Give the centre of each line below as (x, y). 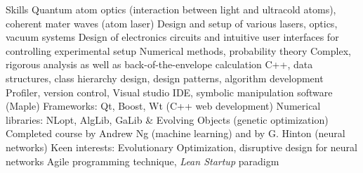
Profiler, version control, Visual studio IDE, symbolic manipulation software (169, 92)
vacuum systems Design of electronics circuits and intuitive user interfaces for (172, 37)
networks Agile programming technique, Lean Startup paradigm (143, 161)
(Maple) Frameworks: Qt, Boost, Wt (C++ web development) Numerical (163, 106)
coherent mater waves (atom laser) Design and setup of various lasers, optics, (172, 23)
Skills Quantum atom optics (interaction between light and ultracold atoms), (171, 9)
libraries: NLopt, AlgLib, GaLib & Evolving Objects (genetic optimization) (167, 119)
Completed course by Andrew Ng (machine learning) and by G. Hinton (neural (176, 133)
